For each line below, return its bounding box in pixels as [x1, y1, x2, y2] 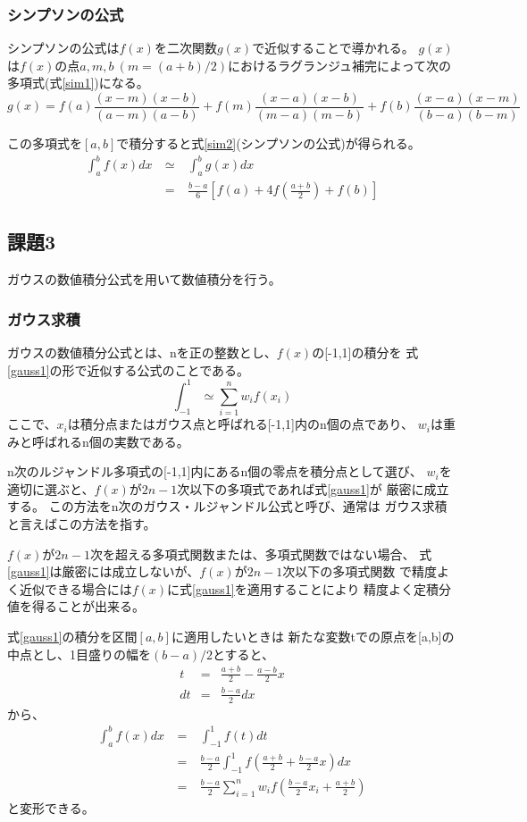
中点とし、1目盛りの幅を [7, 644, 151, 663]
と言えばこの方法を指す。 [7, 515, 156, 533]
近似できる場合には [19, 579, 132, 598]
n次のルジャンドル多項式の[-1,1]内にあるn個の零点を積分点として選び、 [7, 462, 422, 481]
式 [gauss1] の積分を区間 [7, 626, 138, 645]
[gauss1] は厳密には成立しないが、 [7, 562, 200, 581]
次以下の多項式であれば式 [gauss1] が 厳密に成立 [177, 479, 449, 498]
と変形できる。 [7, 799, 95, 817]
